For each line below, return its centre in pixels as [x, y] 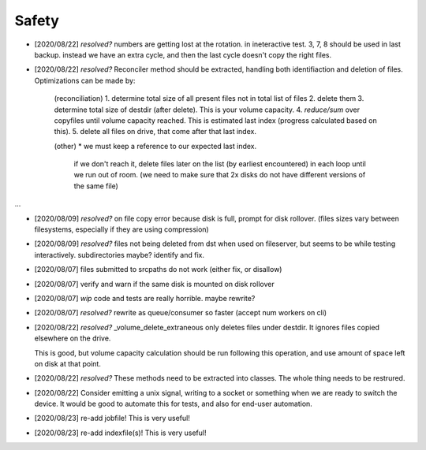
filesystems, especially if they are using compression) [121, 229]
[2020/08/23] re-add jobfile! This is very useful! [112, 418]
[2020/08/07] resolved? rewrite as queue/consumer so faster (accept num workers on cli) [181, 313]
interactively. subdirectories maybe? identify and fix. [120, 255]
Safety [37, 20]
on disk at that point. [68, 363]
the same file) [96, 186]
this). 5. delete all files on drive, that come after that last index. [155, 132]
